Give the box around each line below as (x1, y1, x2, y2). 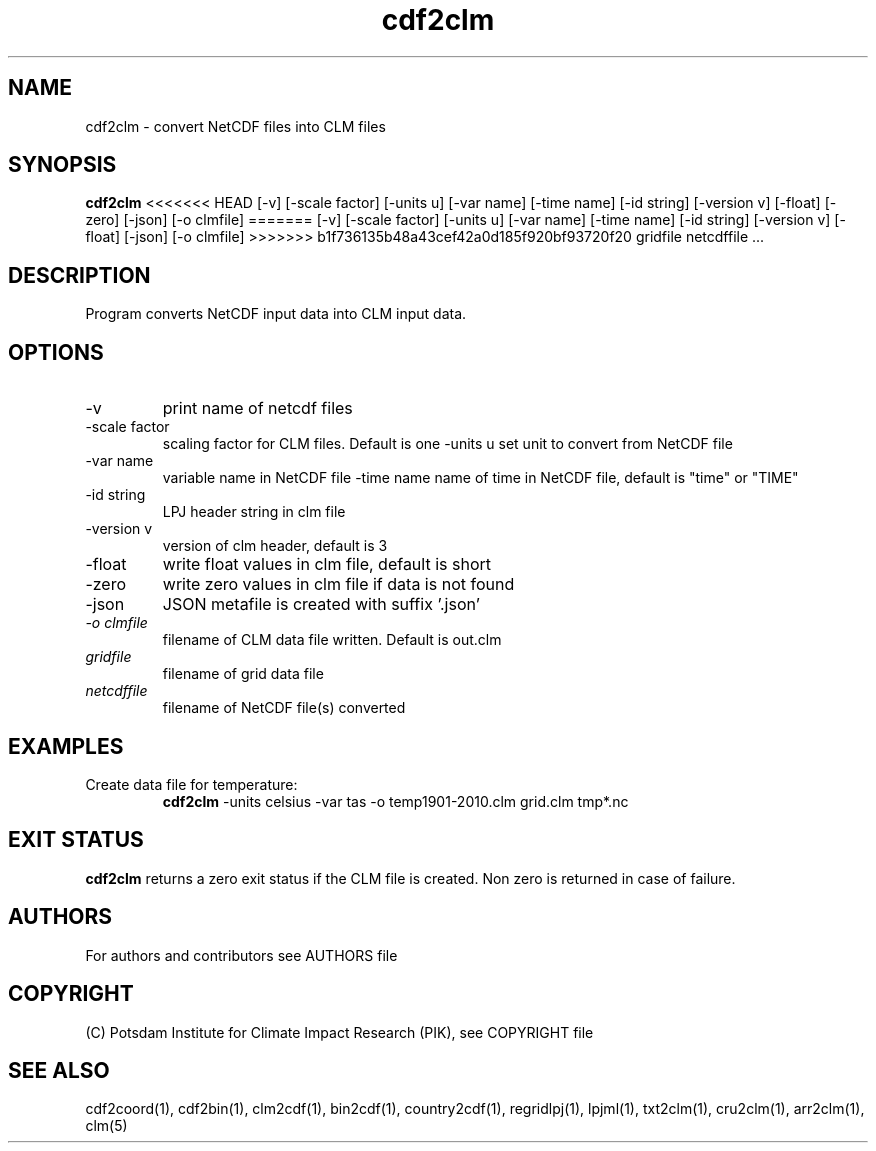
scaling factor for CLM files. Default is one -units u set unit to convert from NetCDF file (162, 435, 733, 453)
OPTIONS (8, 339, 104, 365)
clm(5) (85, 1117, 128, 1135)
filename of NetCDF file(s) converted (162, 699, 406, 717)
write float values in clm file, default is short (162, 554, 491, 575)
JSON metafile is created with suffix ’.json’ (162, 594, 480, 615)
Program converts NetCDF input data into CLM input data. (85, 305, 467, 323)
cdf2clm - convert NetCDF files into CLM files (85, 117, 386, 135)
